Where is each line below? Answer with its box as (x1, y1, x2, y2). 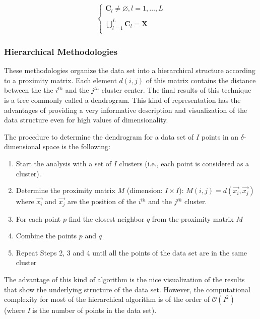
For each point (16, 213, 61, 224)
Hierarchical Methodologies (4, 45, 118, 57)
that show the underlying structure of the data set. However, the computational (4, 284, 250, 294)
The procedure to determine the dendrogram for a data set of (4, 131, 194, 142)
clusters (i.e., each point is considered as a (119, 158, 249, 168)
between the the (4, 85, 53, 95)
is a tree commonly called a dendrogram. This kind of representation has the (4, 94, 241, 105)
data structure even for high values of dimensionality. (4, 114, 168, 125)
